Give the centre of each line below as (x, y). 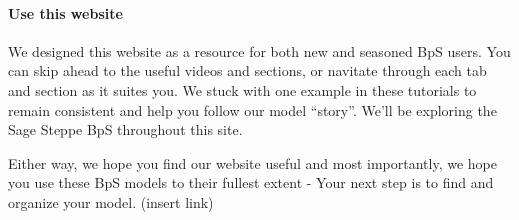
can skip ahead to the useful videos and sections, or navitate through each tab (247, 70)
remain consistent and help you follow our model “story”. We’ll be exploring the (252, 109)
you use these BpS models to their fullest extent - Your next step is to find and (251, 182)
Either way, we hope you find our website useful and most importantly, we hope (253, 162)
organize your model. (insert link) (111, 201)
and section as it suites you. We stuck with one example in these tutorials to (242, 89)
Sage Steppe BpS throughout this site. (125, 129)
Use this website (65, 12)
